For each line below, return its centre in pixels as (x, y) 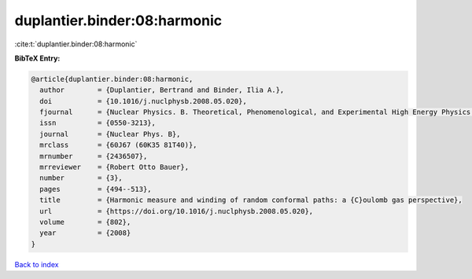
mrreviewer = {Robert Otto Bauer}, (114, 167)
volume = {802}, (85, 222)
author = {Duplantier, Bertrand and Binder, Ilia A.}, (162, 90)
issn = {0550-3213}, (98, 123)
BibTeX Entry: (37, 58)
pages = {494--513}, (96, 189)
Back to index (37, 264)
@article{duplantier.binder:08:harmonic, (112, 79)
